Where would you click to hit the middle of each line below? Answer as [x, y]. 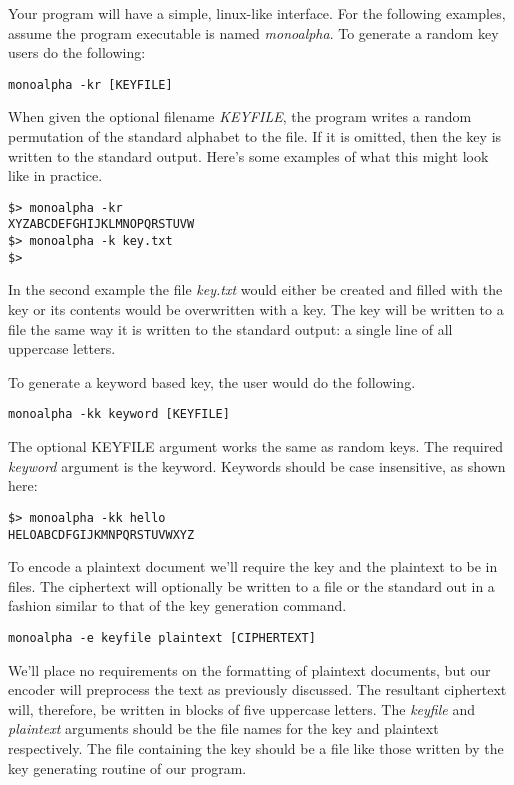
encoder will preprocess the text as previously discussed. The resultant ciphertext [257, 689]
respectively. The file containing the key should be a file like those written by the [256, 747]
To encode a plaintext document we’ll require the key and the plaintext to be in [253, 566]
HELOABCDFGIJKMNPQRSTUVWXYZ [101, 534]
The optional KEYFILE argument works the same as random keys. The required [256, 446]
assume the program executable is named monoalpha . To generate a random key [253, 32]
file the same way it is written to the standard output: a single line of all [230, 328]
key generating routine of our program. [127, 767]
